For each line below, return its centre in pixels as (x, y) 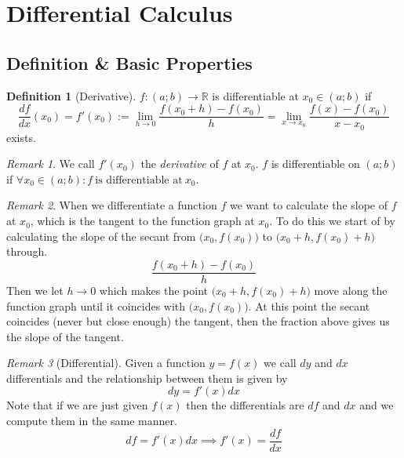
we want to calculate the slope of (309, 205)
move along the (351, 290)
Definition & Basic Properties (129, 62)
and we (377, 405)
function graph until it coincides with (96, 305)
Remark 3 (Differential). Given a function (106, 363)
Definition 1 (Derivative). (71, 95)
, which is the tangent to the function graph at (142, 221)
